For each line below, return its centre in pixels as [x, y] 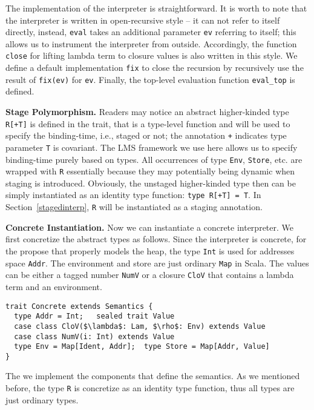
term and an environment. [54, 286]
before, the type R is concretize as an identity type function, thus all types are [150, 388]
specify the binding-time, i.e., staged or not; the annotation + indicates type [146, 135]
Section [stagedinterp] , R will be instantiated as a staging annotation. [134, 207]
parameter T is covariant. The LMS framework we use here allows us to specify [152, 147]
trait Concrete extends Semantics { [79, 306]
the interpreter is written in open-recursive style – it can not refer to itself [143, 20]
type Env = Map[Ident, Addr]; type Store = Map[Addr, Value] [142, 347]
